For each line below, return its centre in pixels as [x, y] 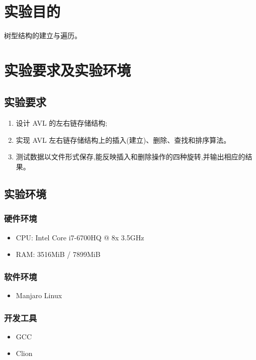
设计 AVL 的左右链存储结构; [62, 123]
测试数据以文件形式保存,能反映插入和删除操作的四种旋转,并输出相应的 [131, 157]
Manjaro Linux [39, 295]
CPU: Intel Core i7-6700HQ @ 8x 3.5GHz [80, 237]
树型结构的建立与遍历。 [43, 35]
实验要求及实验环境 [68, 70]
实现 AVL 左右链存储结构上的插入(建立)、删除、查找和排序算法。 [123, 140]
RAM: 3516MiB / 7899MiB [58, 254]
